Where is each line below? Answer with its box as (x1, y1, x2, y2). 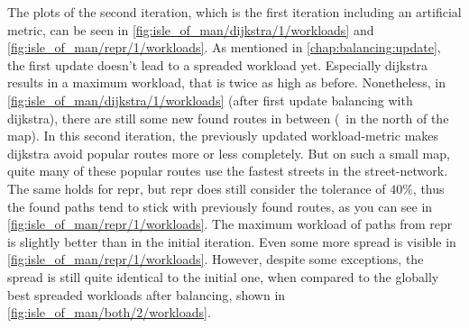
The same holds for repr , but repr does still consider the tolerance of (7, 178, 386, 197)
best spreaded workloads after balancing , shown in (7, 285, 286, 304)
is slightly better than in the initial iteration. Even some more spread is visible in (7, 232, 456, 251)
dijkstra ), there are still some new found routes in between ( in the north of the (7, 108, 449, 127)
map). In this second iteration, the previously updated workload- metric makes (7, 126, 439, 145)
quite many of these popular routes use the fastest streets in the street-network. (7, 161, 448, 180)
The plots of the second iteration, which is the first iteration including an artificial (7, 3, 462, 21)
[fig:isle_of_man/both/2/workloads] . (7, 303, 211, 322)
